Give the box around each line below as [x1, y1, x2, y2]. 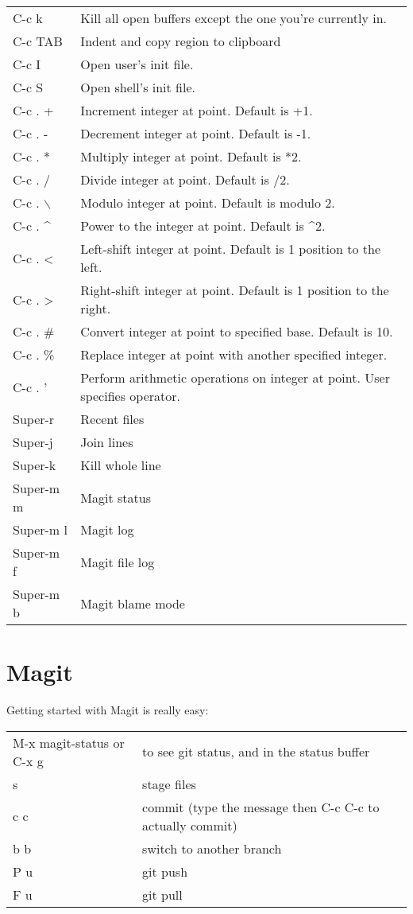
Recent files [80, 410, 145, 428]
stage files [142, 774, 196, 793]
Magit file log [80, 552, 155, 571]
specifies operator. [80, 387, 180, 405]
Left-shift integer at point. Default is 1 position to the [80, 239, 381, 258]
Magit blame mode [80, 593, 185, 613]
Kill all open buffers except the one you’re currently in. [80, 9, 387, 27]
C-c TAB [13, 32, 63, 50]
